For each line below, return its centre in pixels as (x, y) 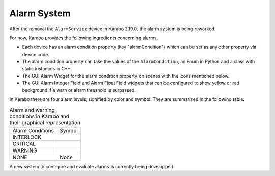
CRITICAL (24, 144)
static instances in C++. (47, 68)
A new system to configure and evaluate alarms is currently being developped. (92, 166)
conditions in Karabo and (39, 116)
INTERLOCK (27, 137)
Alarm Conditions (33, 130)
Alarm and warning (32, 110)
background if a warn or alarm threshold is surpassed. (79, 90)
